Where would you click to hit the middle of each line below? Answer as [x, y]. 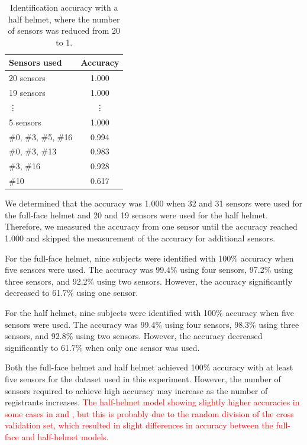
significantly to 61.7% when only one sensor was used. [102, 347]
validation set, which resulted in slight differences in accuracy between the [139, 425]
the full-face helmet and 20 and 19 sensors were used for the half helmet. [136, 215]
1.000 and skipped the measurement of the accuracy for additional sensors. [140, 238]
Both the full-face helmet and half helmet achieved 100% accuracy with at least [149, 367]
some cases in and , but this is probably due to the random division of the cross [149, 413]
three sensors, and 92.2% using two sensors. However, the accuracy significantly [149, 281]
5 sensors [25, 122]
